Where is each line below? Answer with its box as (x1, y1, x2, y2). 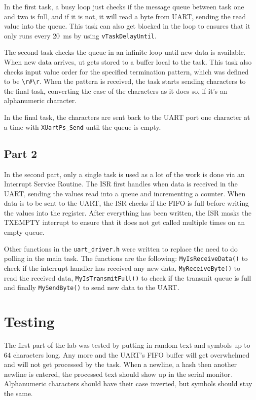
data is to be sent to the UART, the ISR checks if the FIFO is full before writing (4, 198, 249, 208)
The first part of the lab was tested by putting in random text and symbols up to (4, 340, 251, 350)
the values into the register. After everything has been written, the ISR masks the (4, 207, 252, 218)
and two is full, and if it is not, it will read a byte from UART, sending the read (4, 11, 246, 21)
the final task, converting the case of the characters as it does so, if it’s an (4, 85, 227, 96)
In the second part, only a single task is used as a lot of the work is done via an (4, 169, 245, 179)
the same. (4, 388, 33, 399)
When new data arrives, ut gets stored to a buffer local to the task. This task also (4, 57, 252, 67)
